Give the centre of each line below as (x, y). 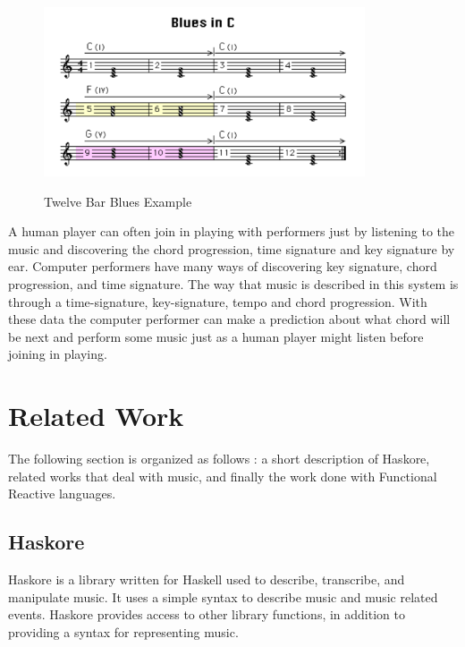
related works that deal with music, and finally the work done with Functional (223, 476)
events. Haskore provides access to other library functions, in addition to (207, 614)
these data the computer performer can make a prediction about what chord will (229, 319)
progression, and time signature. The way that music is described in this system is (233, 283)
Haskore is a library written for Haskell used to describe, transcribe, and (207, 579)
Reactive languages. (62, 494)
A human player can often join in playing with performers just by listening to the (231, 231)
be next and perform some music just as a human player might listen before (216, 336)
